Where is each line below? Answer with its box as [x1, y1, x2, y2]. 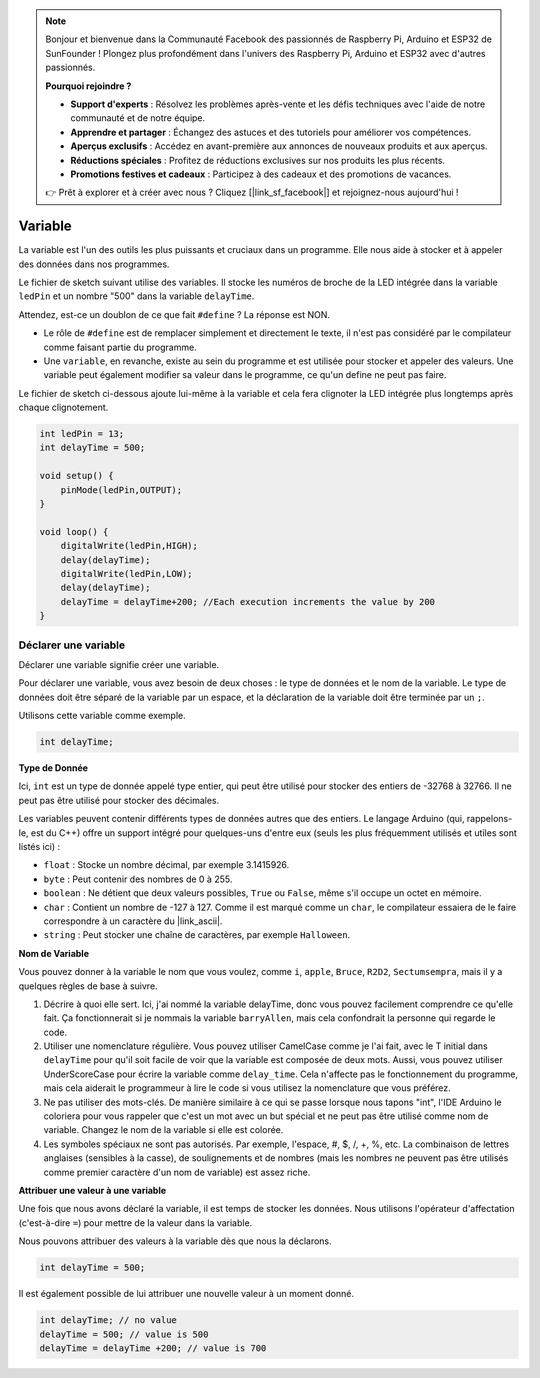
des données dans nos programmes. [18, 258, 170, 270]
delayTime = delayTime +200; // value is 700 [39, 1342, 267, 1354]
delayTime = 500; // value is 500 [39, 1328, 209, 1340]
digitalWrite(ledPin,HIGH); [60, 540, 199, 552]
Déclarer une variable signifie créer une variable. [18, 658, 220, 670]
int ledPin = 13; [39, 428, 125, 440]
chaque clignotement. [18, 401, 109, 414]
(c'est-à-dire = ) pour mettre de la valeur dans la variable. [18, 1216, 253, 1229]
